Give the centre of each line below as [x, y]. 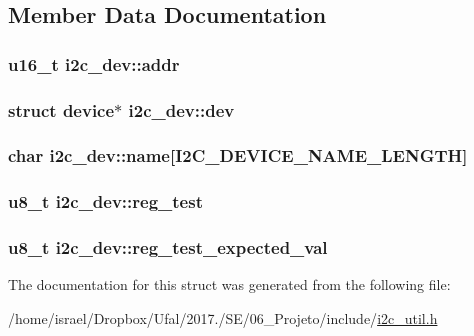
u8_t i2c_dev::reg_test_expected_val [168, 247]
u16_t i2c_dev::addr [94, 63]
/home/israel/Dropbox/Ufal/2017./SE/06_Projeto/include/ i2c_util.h [223, 317]
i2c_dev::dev [181, 109]
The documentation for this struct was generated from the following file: [229, 284]
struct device [61, 109]
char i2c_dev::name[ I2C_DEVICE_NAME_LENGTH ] [238, 155]
